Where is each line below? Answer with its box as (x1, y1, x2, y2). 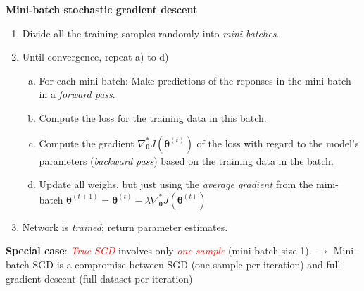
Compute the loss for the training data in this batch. (39, 110, 267, 125)
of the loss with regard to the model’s (196, 135, 359, 150)
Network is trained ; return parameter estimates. (22, 219, 228, 234)
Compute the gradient (39, 135, 134, 150)
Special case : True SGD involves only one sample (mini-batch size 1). (6, 243, 312, 258)
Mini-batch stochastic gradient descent (6, 2, 198, 16)
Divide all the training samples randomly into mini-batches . (22, 25, 280, 40)
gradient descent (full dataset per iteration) (6, 271, 193, 285)
